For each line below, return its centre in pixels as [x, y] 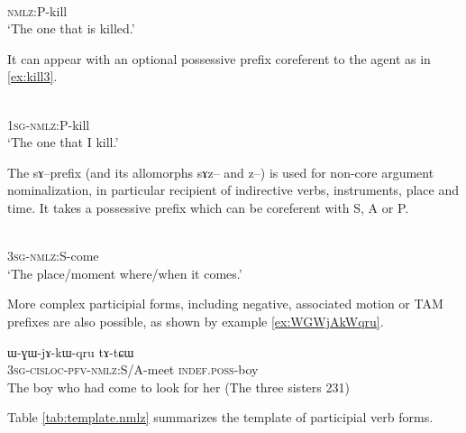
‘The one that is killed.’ [71, 28]
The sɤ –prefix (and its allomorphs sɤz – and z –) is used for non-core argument [221, 172]
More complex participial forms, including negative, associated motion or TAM [225, 304]
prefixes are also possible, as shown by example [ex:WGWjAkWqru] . [196, 321]
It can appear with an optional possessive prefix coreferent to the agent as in [219, 58]
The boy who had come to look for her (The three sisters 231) [178, 387]
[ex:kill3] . [32, 76]
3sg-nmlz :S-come [53, 256]
